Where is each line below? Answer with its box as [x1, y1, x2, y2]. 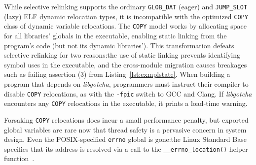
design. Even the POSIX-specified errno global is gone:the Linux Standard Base [4, 134, 247, 144]
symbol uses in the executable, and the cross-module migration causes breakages [4, 59, 247, 69]
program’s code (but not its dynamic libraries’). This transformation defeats [4, 40, 234, 50]
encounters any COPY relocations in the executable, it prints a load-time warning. [4, 98, 248, 108]
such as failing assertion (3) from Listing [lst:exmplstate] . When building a [4, 69, 230, 79]
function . [4, 153, 35, 164]
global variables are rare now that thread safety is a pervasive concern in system [4, 124, 247, 134]
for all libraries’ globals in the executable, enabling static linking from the [4, 30, 227, 40]
